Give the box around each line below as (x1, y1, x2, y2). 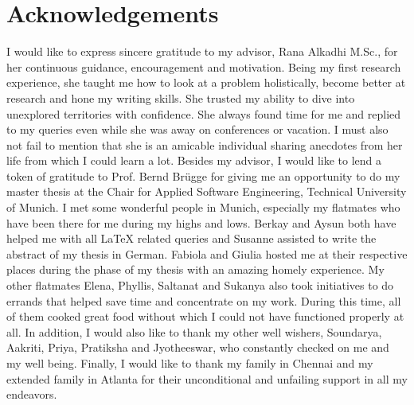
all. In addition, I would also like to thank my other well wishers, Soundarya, (6, 323, 382, 340)
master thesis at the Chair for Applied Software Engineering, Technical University (6, 183, 407, 200)
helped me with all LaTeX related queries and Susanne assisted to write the (6, 230, 377, 247)
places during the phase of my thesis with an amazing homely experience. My (6, 261, 385, 278)
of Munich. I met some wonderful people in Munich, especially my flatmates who (6, 199, 400, 216)
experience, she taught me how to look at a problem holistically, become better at (6, 74, 406, 91)
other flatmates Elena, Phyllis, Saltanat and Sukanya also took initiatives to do (6, 277, 394, 294)
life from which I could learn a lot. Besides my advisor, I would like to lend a (6, 152, 382, 169)
